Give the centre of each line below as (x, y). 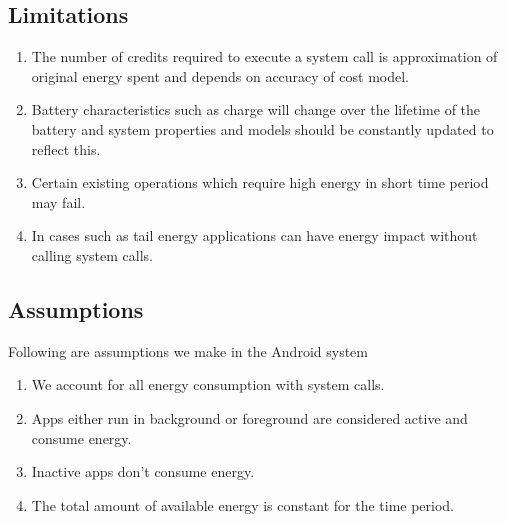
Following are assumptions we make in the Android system (188, 350)
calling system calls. (92, 254)
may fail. (58, 201)
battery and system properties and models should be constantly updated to (262, 128)
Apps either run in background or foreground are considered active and (249, 417)
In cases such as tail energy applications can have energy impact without (254, 235)
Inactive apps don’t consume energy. (143, 471)
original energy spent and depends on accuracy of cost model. (220, 75)
